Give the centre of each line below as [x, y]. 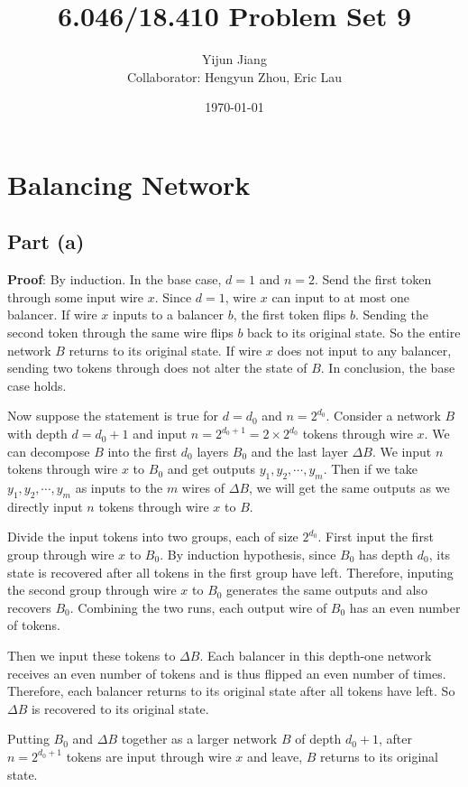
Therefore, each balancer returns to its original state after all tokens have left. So [231, 691]
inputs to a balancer [168, 315]
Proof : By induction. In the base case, [115, 279]
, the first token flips [289, 315]
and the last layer [299, 451]
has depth [386, 555]
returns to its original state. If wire [165, 350]
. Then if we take [370, 469]
